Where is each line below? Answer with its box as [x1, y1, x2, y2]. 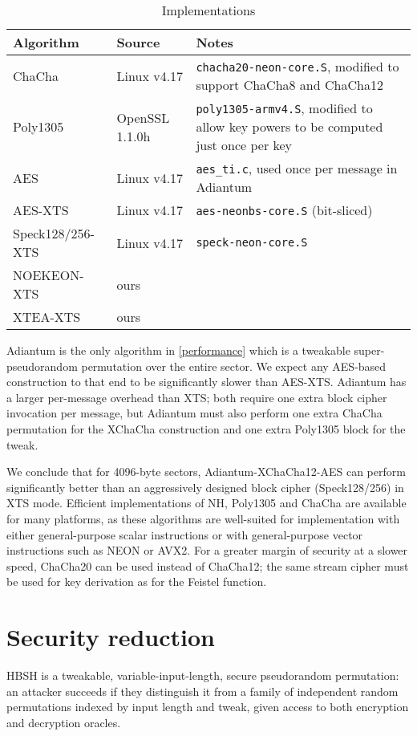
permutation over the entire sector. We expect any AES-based [81, 357, 387, 374]
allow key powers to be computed [196, 117, 383, 136]
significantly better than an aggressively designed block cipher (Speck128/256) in [6, 478, 404, 495]
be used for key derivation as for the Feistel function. [6, 573, 267, 590]
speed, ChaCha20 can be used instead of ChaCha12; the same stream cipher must [6, 557, 409, 574]
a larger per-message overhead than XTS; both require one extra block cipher [6, 388, 387, 405]
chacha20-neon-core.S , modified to [196, 57, 399, 75]
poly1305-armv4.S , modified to [196, 99, 373, 117]
